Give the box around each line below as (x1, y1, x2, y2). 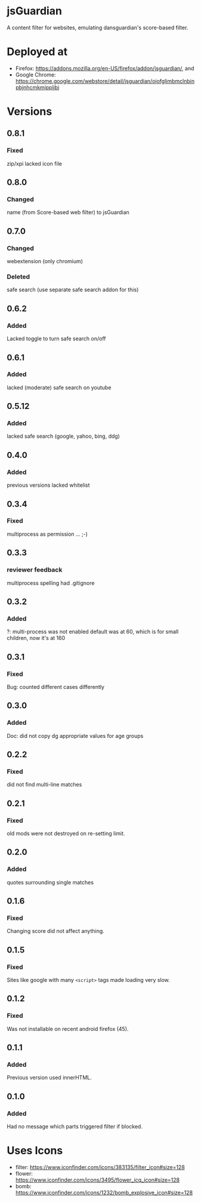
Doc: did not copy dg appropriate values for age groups (7, 732, 144, 739)
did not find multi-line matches (7, 781, 82, 788)
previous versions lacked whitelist (7, 481, 90, 489)
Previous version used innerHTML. (7, 1074, 92, 1081)
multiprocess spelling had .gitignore (7, 579, 95, 587)
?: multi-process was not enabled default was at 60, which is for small (7, 628, 179, 635)
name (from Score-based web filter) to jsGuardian (7, 209, 130, 216)
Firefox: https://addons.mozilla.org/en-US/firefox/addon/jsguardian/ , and (15, 65, 194, 72)
